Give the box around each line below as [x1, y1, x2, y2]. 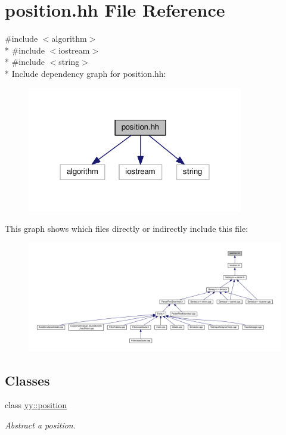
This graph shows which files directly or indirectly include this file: [5, 222, 248, 234]
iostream [58, 44, 90, 56]
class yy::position [5, 399, 67, 411]
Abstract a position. [5, 418, 76, 431]
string [58, 55, 80, 68]
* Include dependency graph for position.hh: [5, 67, 166, 79]
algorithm [51, 32, 87, 45]
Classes [5, 371, 50, 389]
